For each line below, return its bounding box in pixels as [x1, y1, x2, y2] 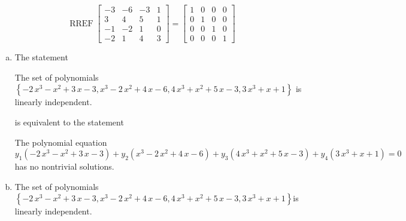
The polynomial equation [14, 136, 107, 148]
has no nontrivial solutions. [14, 160, 114, 173]
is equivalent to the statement [14, 115, 124, 128]
